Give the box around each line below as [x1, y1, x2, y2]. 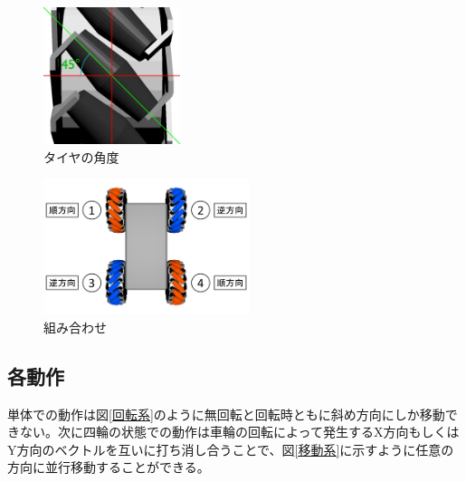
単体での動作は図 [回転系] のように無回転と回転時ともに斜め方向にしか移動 [7, 404, 445, 423]
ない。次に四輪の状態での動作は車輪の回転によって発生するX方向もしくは [19, 422, 460, 441]
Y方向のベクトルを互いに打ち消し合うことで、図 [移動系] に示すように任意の [7, 439, 454, 458]
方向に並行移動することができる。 [7, 458, 210, 477]
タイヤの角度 [43, 147, 119, 166]
